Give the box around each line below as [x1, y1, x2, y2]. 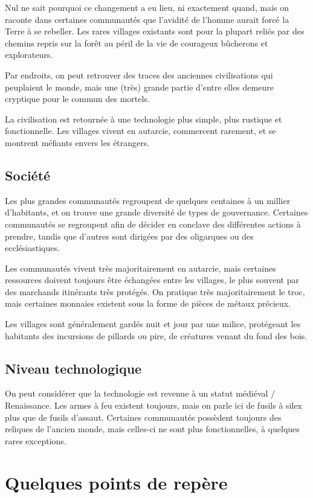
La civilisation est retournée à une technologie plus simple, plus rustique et [5, 112, 282, 125]
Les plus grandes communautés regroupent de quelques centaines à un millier [5, 194, 291, 206]
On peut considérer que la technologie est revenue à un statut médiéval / [5, 387, 276, 400]
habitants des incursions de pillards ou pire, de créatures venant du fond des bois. [5, 329, 308, 342]
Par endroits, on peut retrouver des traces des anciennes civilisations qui [5, 68, 273, 81]
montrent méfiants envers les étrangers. [5, 136, 150, 148]
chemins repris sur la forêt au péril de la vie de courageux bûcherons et [5, 36, 268, 49]
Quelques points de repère [5, 470, 228, 494]
